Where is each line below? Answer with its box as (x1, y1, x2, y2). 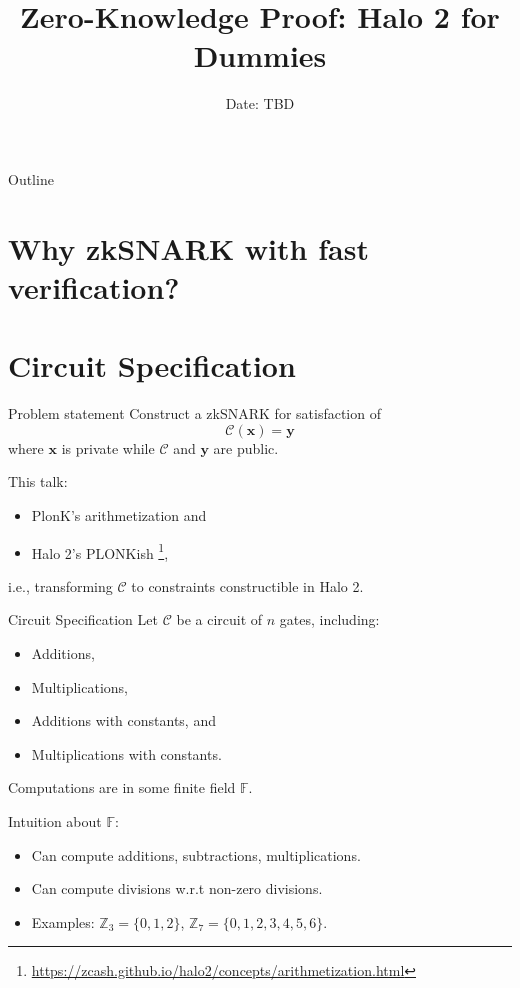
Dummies (193, 35, 327, 76)
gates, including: (279, 609, 380, 630)
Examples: (31, 911, 95, 932)
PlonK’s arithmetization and (31, 504, 207, 525)
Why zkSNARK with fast (8, 227, 369, 268)
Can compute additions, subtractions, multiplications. (31, 844, 361, 865)
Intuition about (8, 810, 102, 831)
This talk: (8, 471, 68, 492)
